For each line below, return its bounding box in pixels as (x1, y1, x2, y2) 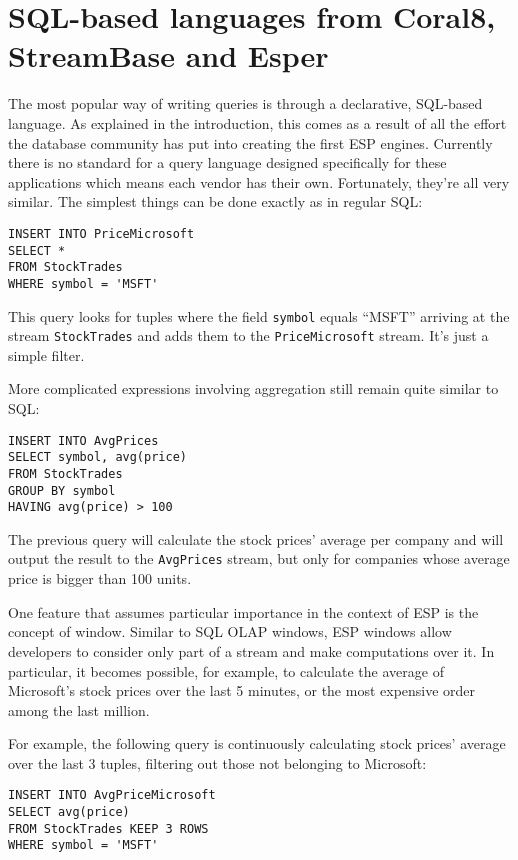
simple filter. (8, 344, 85, 365)
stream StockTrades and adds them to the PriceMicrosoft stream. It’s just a (8, 325, 489, 346)
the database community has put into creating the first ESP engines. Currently (8, 132, 493, 153)
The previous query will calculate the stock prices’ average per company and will (8, 528, 504, 549)
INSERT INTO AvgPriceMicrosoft (8, 788, 216, 803)
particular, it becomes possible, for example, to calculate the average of (8, 660, 444, 681)
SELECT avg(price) (8, 805, 130, 820)
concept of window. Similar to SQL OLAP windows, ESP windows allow (8, 621, 452, 642)
